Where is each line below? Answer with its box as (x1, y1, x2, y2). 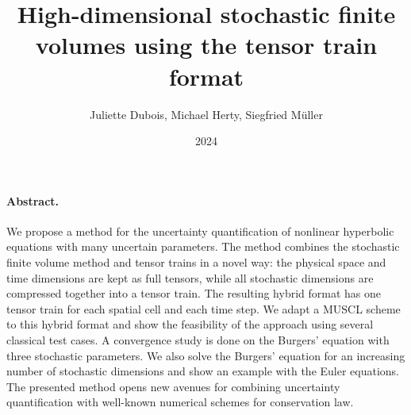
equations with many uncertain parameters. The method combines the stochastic (6, 238, 400, 255)
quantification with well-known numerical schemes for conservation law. (6, 394, 354, 410)
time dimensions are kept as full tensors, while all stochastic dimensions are (6, 269, 374, 286)
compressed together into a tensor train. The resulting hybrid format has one (6, 285, 381, 302)
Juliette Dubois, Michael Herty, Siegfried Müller (90, 106, 323, 122)
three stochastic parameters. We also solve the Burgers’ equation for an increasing (6, 347, 405, 363)
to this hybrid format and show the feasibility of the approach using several (6, 316, 374, 332)
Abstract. (6, 192, 60, 209)
